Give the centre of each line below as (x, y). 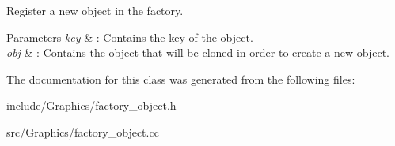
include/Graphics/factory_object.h (91, 105)
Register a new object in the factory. (95, 10)
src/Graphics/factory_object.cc (83, 131)
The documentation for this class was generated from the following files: (181, 79)
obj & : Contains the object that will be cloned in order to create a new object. (198, 52)
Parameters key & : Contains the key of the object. (130, 37)
